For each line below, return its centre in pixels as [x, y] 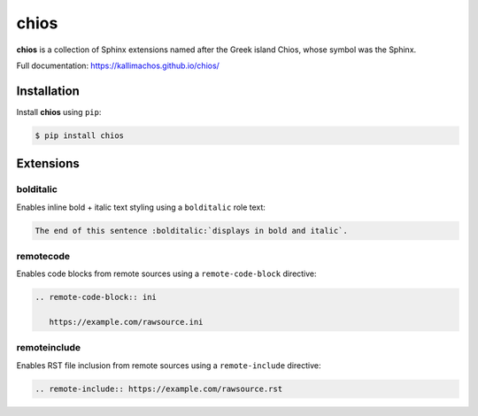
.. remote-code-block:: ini [96, 297]
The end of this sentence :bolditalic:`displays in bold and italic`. [192, 231]
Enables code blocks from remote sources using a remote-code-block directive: [167, 273]
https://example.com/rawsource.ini [126, 322]
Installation [48, 91]
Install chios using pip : [59, 112]
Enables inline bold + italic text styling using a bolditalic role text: [141, 207]
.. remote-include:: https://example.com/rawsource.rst [159, 389]
